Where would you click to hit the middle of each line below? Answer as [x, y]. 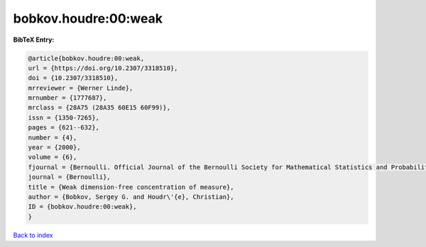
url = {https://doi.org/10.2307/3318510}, [103, 68]
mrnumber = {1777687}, [67, 98]
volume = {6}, [53, 157]
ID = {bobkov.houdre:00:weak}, [83, 207]
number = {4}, [53, 137]
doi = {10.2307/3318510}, [73, 78]
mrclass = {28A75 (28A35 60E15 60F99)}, [99, 108]
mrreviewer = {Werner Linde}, [81, 88]
